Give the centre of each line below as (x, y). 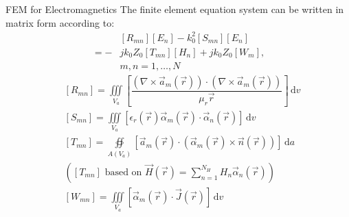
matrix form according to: (60, 22)
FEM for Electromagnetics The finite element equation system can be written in (175, 9)
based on (123, 172)
